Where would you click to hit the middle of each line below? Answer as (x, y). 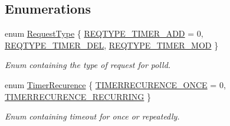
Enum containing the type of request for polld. (88, 65)
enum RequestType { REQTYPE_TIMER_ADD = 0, (104, 33)
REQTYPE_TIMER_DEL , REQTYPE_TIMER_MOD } (112, 45)
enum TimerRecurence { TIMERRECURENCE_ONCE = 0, (115, 84)
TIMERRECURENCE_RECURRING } (78, 96)
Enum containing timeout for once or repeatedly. (92, 116)
